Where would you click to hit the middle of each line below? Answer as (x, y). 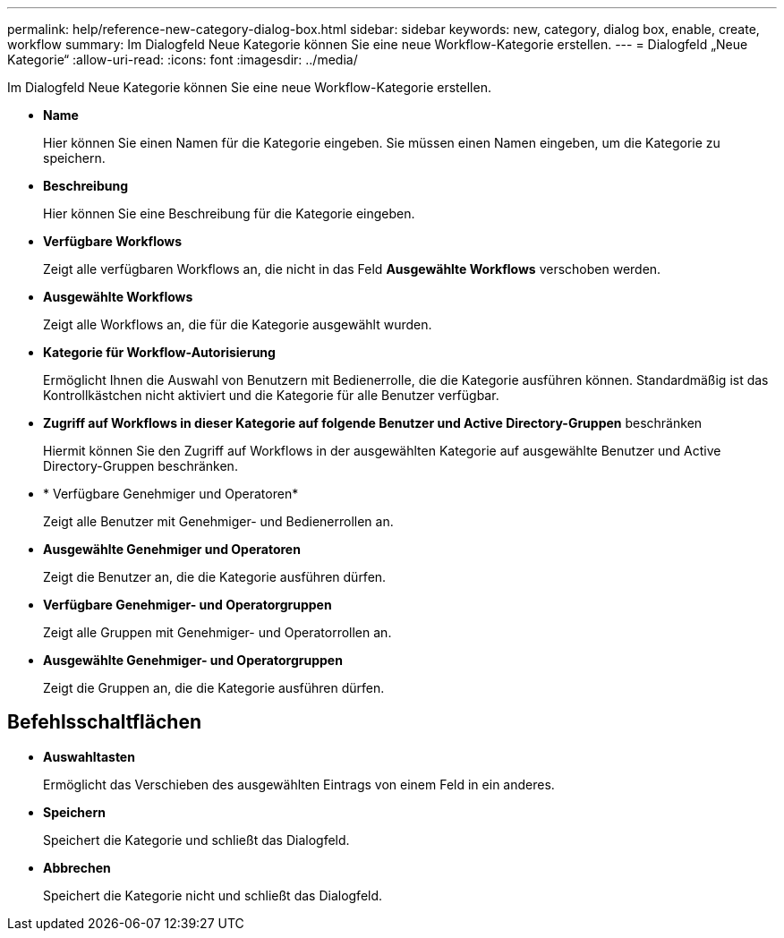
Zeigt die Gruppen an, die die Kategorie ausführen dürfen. (214, 688)
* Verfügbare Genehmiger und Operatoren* (171, 494)
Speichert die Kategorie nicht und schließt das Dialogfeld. (213, 895)
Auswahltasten (89, 756)
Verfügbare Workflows (113, 241)
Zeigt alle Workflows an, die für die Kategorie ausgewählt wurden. (238, 324)
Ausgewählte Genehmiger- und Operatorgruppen (193, 660)
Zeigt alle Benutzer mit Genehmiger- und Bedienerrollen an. (218, 521)
